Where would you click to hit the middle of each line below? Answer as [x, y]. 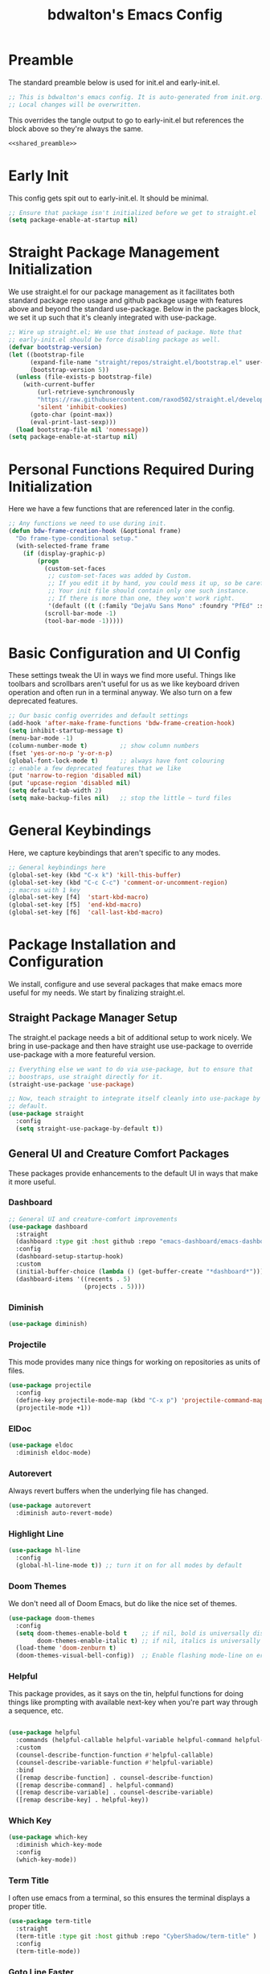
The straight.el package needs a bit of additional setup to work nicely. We [130, 1037]
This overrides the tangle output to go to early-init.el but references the [126, 120]
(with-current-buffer [59, 385]
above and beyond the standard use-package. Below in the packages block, [135, 309]
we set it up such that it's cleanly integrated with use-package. [112, 318]
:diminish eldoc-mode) [53, 1452]
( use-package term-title [50, 1922]
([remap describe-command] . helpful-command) [95, 1785]
